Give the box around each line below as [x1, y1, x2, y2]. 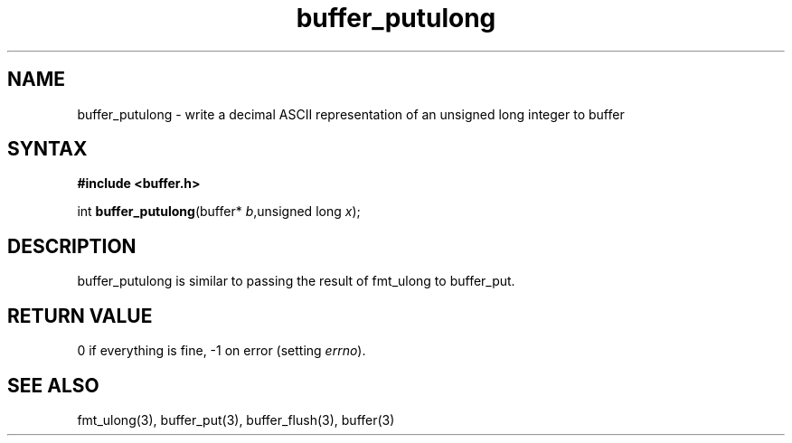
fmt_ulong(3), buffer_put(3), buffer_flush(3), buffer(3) [77, 411, 395, 428]
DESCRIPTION [7, 234, 137, 258]
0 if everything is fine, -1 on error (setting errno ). [77, 343, 366, 359]
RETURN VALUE [7, 304, 153, 327]
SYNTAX [7, 137, 88, 161]
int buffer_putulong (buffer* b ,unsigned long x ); [77, 203, 361, 220]
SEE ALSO [7, 373, 99, 397]
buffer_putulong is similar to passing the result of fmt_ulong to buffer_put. [77, 273, 515, 289]
